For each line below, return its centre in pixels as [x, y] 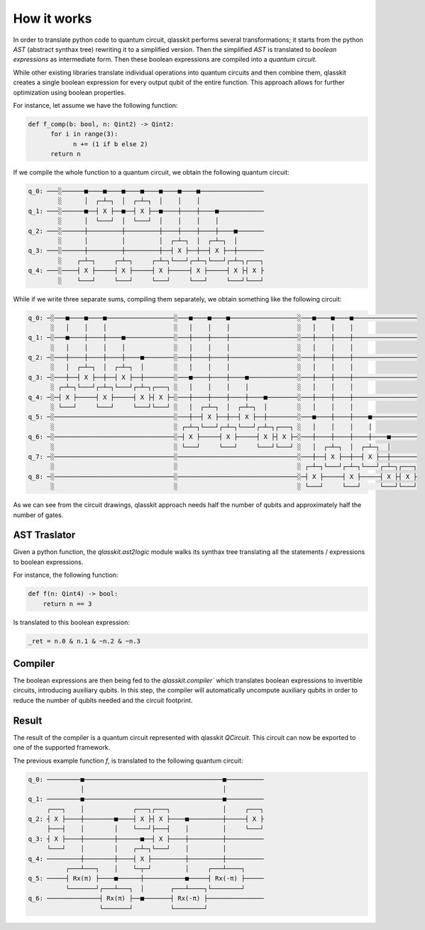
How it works [53, 18]
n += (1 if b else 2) [110, 144]
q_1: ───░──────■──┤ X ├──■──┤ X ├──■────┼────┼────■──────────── [146, 211]
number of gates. [38, 515]
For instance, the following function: [66, 575]
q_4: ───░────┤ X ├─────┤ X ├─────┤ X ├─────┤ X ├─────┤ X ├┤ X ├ [146, 271]
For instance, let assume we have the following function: [95, 105]
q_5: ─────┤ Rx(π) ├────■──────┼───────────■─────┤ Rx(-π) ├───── [146, 879]
